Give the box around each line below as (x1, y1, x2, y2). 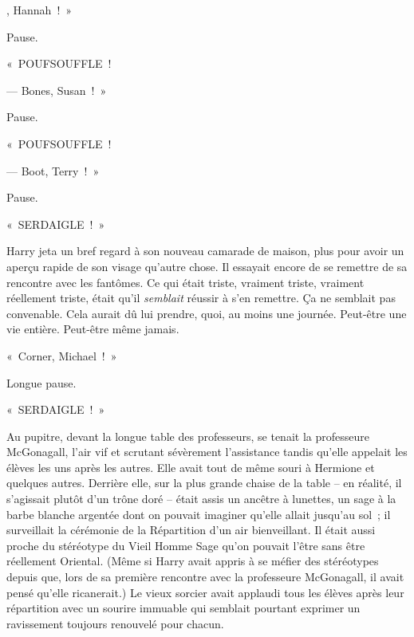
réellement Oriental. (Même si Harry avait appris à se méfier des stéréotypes (6, 552, 379, 569)
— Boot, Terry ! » (6, 162, 100, 179)
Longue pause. (6, 374, 77, 391)
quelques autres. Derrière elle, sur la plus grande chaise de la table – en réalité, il (6, 474, 402, 491)
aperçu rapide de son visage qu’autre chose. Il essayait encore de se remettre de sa (6, 258, 408, 274)
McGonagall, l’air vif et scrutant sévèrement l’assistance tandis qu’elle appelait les (6, 443, 408, 460)
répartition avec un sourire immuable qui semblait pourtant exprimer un (6, 600, 361, 616)
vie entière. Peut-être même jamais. (6, 320, 179, 337)
